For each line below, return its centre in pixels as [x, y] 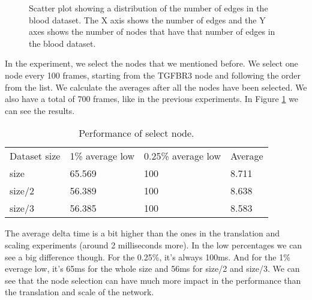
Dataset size [35, 156]
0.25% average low [182, 156]
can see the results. [40, 110]
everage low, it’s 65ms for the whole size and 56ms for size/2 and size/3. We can [152, 268]
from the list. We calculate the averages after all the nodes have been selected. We [156, 87]
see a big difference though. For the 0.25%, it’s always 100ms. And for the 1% [148, 256]
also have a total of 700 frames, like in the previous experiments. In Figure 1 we [152, 99]
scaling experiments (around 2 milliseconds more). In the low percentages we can [154, 244]
